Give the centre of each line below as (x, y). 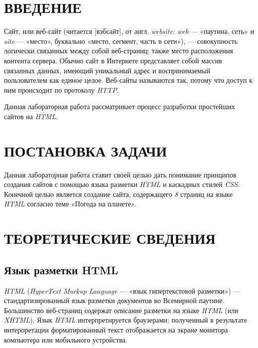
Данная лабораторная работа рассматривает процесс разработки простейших (120, 106)
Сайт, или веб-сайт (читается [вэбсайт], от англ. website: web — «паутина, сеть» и (129, 31)
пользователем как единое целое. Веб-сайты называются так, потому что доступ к (128, 80)
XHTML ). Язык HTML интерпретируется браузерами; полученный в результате (126, 320)
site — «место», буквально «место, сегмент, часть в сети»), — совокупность (121, 41)
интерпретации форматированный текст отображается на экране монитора (116, 329)
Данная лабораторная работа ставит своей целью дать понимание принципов (120, 174)
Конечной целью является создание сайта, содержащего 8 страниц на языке (119, 194)
